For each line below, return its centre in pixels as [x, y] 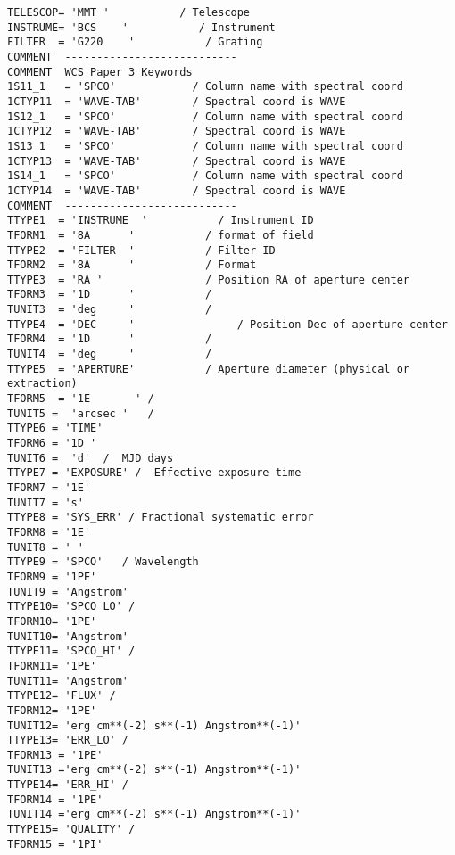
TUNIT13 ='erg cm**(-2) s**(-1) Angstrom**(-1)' [154, 770]
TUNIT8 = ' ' [45, 547]
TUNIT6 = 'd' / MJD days [91, 458]
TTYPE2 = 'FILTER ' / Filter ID [141, 250]
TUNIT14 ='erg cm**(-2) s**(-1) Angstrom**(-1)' [154, 814]
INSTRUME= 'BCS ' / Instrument [141, 27]
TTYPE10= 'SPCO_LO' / [71, 607]
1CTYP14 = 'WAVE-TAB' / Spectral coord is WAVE [177, 190]
